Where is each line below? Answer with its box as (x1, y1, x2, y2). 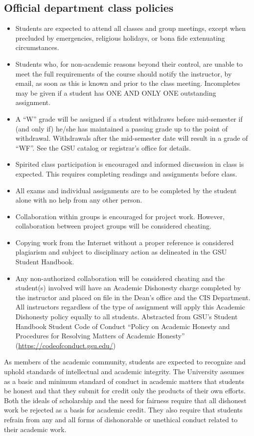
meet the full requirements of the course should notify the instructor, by (15, 68, 232, 78)
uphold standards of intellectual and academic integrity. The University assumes (4, 366, 244, 377)
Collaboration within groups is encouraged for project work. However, (15, 211, 225, 221)
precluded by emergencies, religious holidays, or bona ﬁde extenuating (15, 32, 225, 43)
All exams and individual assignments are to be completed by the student (15, 185, 237, 195)
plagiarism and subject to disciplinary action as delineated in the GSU (15, 247, 227, 257)
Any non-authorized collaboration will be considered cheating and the (15, 273, 225, 283)
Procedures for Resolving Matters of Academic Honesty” (15, 331, 185, 341)
